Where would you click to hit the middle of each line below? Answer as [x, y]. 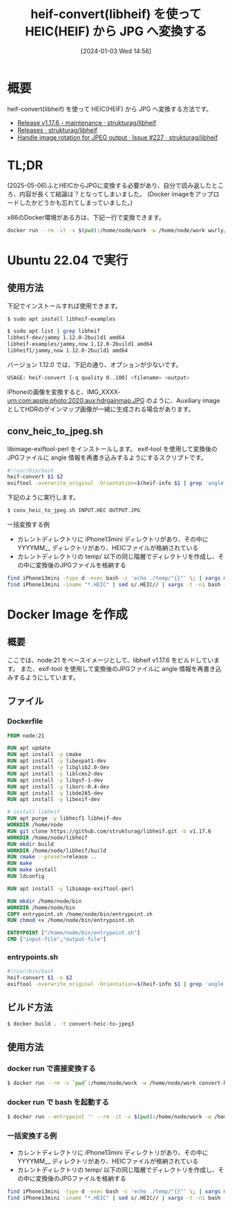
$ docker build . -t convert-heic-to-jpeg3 [71, 1023]
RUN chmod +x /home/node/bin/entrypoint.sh [71, 921]
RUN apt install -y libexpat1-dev [57, 761]
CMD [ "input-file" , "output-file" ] [57, 940]
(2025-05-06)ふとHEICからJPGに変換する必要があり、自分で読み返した [109, 185]
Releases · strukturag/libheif [57, 130]
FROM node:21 [26, 736]
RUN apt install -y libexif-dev [54, 800]
